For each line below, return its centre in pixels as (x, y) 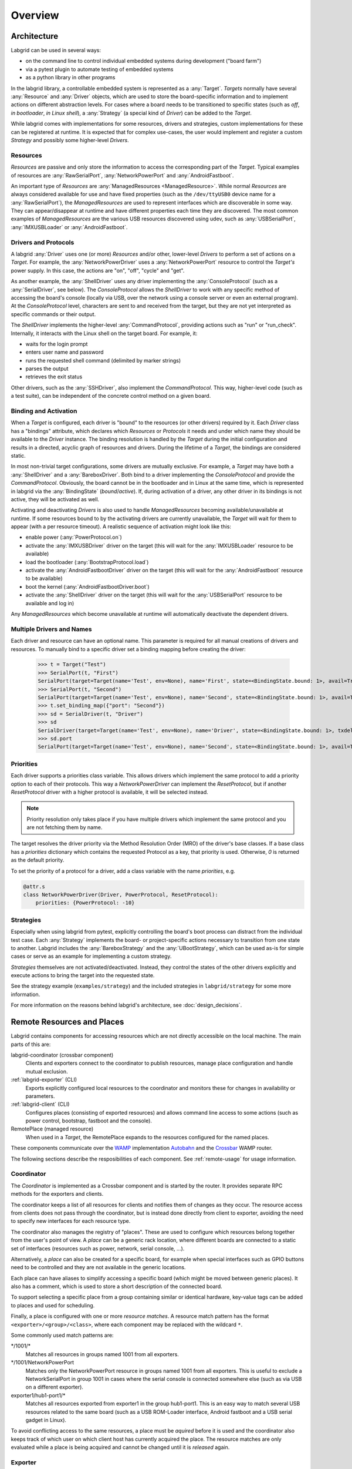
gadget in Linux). (46, 1420)
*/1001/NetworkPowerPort (43, 1363)
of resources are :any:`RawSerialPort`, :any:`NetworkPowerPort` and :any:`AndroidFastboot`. (122, 175)
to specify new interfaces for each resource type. (71, 1221)
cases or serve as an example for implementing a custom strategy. (91, 956)
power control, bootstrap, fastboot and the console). (89, 1121)
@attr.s (34, 886)
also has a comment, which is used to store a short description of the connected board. (116, 1286)
